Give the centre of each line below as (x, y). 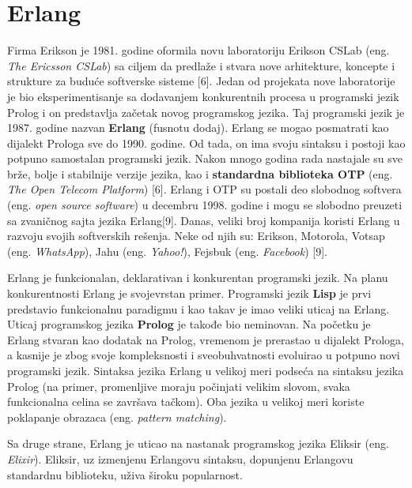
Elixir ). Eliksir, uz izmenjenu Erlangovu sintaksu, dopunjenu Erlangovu (180, 458)
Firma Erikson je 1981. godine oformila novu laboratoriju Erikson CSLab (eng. (198, 50)
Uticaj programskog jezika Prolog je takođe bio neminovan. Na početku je (189, 324)
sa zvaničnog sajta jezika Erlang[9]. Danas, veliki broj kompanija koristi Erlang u (204, 220)
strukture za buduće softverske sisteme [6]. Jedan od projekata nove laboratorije (201, 81)
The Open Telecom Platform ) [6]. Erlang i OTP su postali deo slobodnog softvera (204, 189)
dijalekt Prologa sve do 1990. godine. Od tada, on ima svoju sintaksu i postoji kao (206, 143)
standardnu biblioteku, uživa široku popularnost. (125, 474)
